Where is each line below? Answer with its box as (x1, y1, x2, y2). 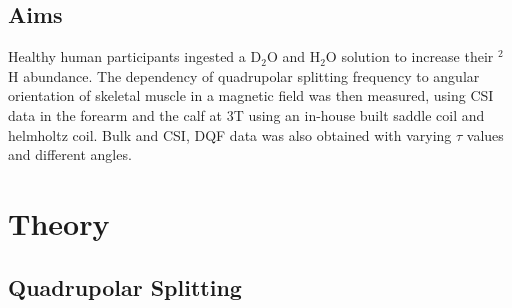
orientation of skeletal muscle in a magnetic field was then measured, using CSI (8, 85, 494, 106)
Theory (8, 202, 110, 243)
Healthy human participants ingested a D (8, 46, 262, 67)
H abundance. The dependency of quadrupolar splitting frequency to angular (8, 65, 480, 86)
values (466, 124, 504, 145)
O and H (266, 46, 321, 67)
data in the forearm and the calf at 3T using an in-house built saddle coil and (8, 104, 485, 125)
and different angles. (8, 144, 132, 165)
